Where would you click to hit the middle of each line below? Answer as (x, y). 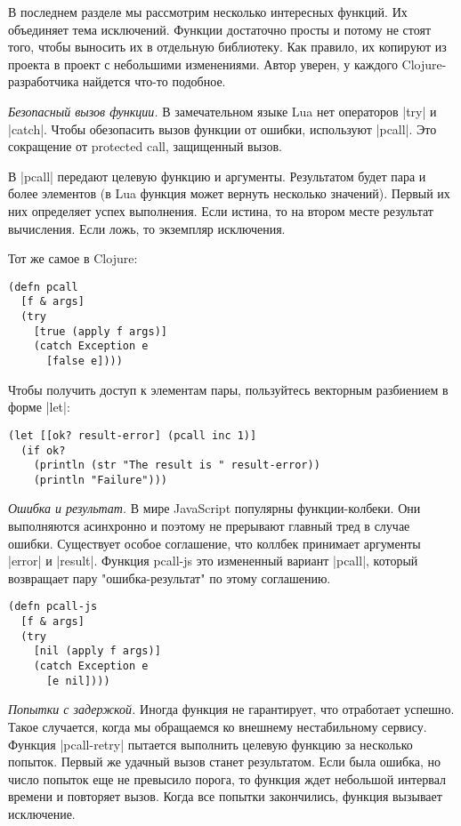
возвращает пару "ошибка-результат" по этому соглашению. (170, 577)
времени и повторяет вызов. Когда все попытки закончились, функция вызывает (225, 796)
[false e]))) (84, 361)
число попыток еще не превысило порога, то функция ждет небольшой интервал (227, 778)
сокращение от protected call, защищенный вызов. (146, 146)
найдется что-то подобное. (154, 81)
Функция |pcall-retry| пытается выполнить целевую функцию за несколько (210, 744)
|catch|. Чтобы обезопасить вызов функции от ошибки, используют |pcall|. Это (222, 128)
